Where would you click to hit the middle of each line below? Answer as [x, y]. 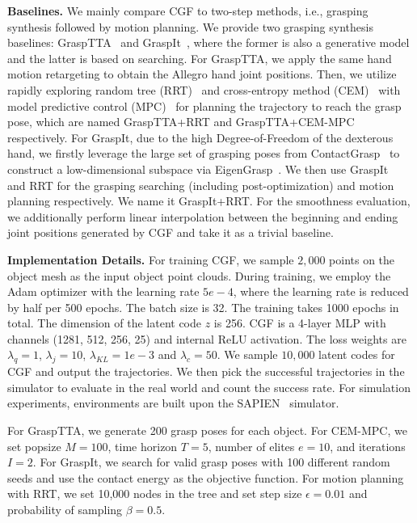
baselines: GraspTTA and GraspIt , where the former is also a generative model [208, 42]
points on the [362, 259]
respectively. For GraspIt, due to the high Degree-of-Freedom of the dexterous [200, 137]
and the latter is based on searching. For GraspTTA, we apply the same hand [200, 58]
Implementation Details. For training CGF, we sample [151, 259]
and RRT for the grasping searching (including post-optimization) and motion [201, 185]
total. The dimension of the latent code [105, 323]
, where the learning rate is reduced [321, 291]
